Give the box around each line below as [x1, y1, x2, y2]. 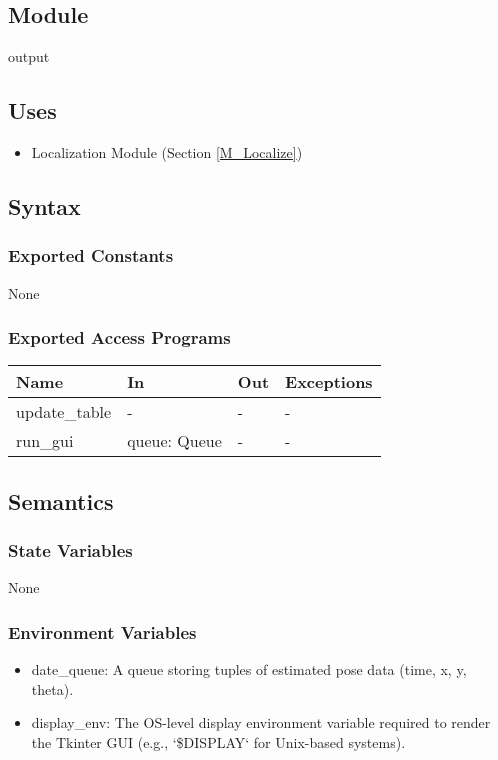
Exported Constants [8, 243, 174, 268]
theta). [31, 678, 74, 699]
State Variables [8, 538, 133, 563]
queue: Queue [127, 429, 222, 453]
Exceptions [285, 370, 373, 394]
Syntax [8, 190, 81, 221]
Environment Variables [8, 619, 197, 644]
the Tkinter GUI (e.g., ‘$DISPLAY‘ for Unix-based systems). [31, 732, 406, 752]
